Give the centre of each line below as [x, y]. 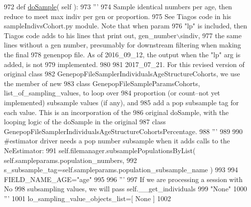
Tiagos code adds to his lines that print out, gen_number [90, 35]
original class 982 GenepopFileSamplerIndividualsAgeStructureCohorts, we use [122, 74]
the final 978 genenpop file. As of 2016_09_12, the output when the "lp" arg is [122, 54]
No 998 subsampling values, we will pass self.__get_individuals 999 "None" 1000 [125, 189]
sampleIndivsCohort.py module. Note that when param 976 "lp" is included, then [125, 26]
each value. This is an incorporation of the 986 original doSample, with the [116, 112]
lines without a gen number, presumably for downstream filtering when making [123, 45]
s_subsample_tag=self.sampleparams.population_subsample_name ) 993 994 [121, 170]
